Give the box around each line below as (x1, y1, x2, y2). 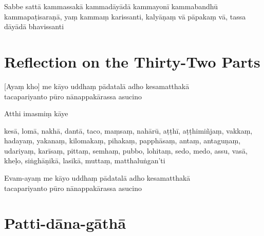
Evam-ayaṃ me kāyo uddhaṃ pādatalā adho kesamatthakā (4, 173, 191, 183)
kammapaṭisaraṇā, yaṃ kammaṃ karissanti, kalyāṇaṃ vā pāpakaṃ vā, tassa (4, 11, 246, 22)
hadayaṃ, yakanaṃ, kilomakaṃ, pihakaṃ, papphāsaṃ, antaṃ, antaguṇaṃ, (4, 135, 241, 146)
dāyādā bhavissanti (4, 21, 64, 32)
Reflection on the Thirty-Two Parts (4, 51, 260, 72)
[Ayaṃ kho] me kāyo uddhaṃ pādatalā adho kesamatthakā (4, 80, 190, 91)
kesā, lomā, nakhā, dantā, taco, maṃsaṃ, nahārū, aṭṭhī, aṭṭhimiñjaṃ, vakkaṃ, (4, 125, 253, 136)
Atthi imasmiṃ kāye (4, 108, 68, 119)
